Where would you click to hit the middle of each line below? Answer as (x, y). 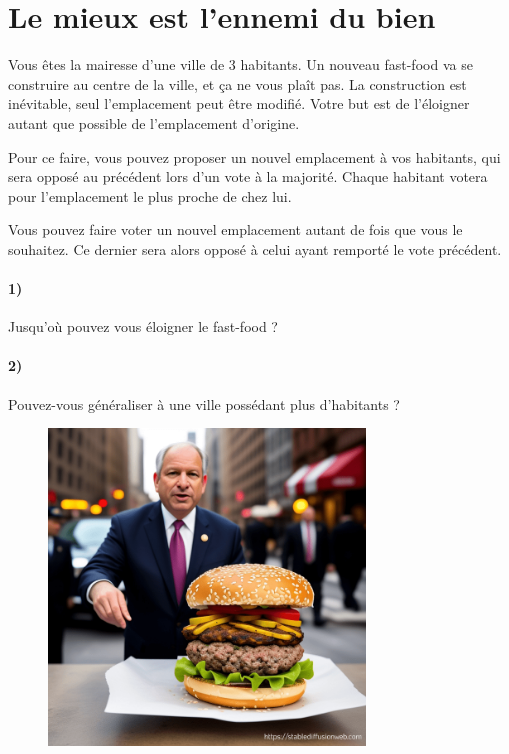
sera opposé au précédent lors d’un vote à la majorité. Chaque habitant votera (248, 176)
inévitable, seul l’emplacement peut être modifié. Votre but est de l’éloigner (239, 103)
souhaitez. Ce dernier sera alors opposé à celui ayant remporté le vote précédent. (255, 248)
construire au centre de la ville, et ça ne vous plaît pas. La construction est (237, 83)
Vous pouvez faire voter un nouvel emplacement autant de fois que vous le (235, 229)
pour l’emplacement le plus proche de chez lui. (150, 195)
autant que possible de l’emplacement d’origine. (154, 122)
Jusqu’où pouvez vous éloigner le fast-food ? (143, 326)
